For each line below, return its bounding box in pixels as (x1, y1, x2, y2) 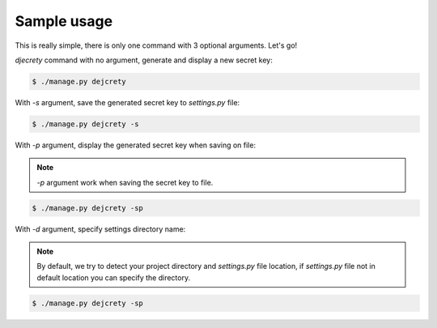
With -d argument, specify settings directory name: (15, 224, 186, 234)
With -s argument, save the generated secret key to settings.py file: (15, 97, 240, 107)
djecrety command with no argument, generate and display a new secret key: (15, 55, 273, 65)
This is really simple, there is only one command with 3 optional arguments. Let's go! (15, 40, 298, 50)
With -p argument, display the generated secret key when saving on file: (15, 140, 257, 150)
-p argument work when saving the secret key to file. (36, 177, 214, 187)
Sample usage (15, 12, 113, 30)
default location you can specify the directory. (36, 272, 190, 283)
